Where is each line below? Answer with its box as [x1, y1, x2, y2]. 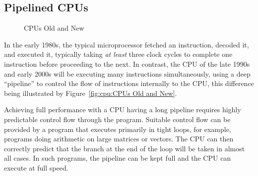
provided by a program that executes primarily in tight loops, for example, [4, 124, 231, 134]
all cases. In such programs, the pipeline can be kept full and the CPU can [4, 153, 231, 163]
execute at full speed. [4, 162, 68, 173]
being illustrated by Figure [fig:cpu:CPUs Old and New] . [4, 88, 177, 98]
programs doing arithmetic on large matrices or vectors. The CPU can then [4, 133, 234, 144]
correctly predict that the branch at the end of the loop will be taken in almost [4, 143, 245, 153]
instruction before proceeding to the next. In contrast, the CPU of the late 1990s [4, 58, 250, 69]
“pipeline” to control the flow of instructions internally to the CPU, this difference [4, 78, 254, 88]
